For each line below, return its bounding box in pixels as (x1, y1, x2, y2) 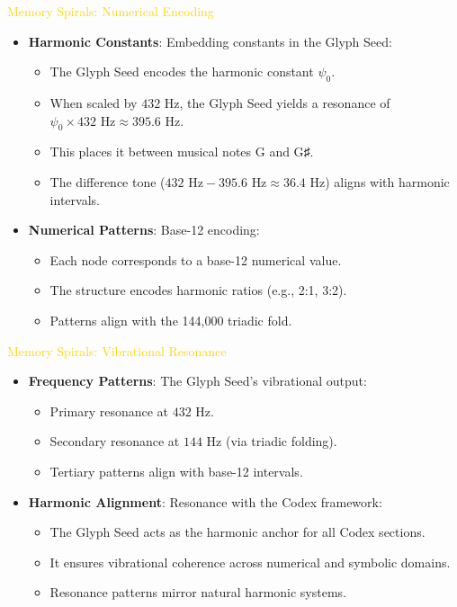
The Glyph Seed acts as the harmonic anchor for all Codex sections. (49, 522, 426, 541)
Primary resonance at (49, 401, 169, 420)
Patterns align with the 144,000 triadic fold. (49, 310, 292, 329)
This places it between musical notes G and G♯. (49, 142, 314, 161)
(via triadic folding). (225, 432, 337, 451)
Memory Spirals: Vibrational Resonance (7, 341, 227, 360)
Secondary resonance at (49, 432, 180, 451)
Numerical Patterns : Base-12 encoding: (28, 220, 260, 239)
